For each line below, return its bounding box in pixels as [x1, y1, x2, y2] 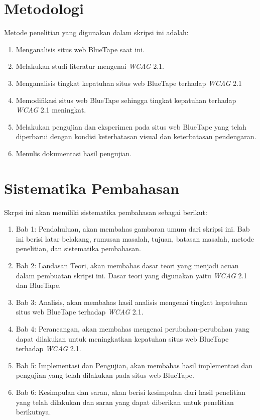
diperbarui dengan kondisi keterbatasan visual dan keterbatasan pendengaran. [16, 131, 256, 142]
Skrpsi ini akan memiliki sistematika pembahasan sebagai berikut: [4, 206, 207, 217]
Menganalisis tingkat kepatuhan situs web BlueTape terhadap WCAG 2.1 [16, 77, 242, 88]
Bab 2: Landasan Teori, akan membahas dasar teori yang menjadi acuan [16, 260, 239, 270]
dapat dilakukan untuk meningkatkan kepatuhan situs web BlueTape [16, 333, 229, 344]
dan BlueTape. [16, 280, 61, 290]
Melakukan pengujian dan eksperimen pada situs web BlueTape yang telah [16, 121, 246, 132]
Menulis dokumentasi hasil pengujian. [16, 148, 132, 158]
